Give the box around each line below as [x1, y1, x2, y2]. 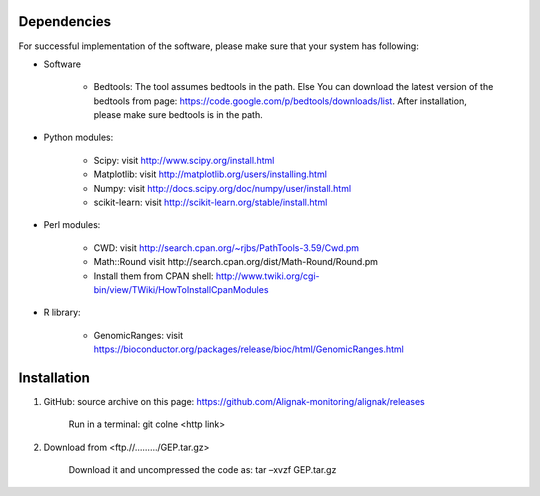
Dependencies [18, 13, 112, 30]
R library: [43, 306, 81, 319]
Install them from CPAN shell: [93, 270, 214, 282]
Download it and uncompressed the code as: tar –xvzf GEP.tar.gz [68, 464, 337, 476]
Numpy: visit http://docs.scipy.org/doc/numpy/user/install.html [93, 182, 352, 194]
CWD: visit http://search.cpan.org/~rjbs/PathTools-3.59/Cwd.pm [93, 241, 360, 254]
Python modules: [43, 131, 114, 144]
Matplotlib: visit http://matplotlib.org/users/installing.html [93, 168, 327, 180]
